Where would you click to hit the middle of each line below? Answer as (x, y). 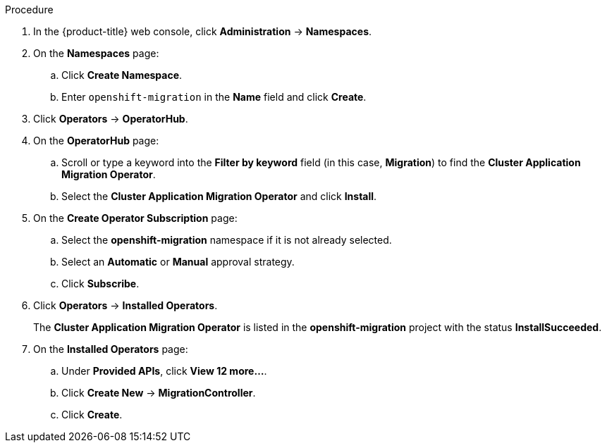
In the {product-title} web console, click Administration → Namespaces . (203, 31)
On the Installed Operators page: (111, 349)
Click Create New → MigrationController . (159, 393)
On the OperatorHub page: (96, 141)
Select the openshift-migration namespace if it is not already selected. (227, 240)
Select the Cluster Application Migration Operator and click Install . (219, 196)
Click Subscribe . (100, 284)
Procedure (29, 10)
